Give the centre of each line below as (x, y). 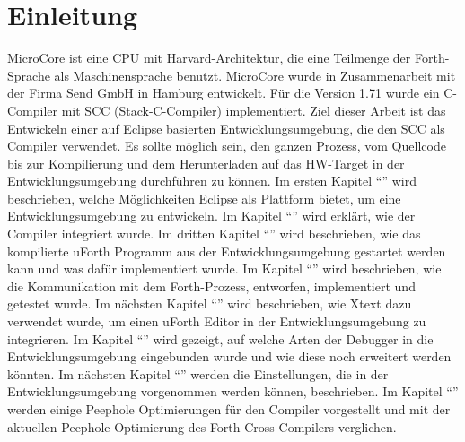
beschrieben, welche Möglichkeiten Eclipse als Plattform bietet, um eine (204, 198)
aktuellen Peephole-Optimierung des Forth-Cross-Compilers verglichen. (202, 426)
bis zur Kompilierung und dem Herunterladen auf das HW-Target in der (206, 163)
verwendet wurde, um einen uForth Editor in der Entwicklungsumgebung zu (217, 321)
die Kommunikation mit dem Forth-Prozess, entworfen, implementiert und (211, 286)
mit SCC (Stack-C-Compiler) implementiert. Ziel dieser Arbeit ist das (254, 110)
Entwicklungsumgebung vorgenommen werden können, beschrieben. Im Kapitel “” (233, 391)
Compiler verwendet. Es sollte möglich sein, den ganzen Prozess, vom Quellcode (227, 146)
